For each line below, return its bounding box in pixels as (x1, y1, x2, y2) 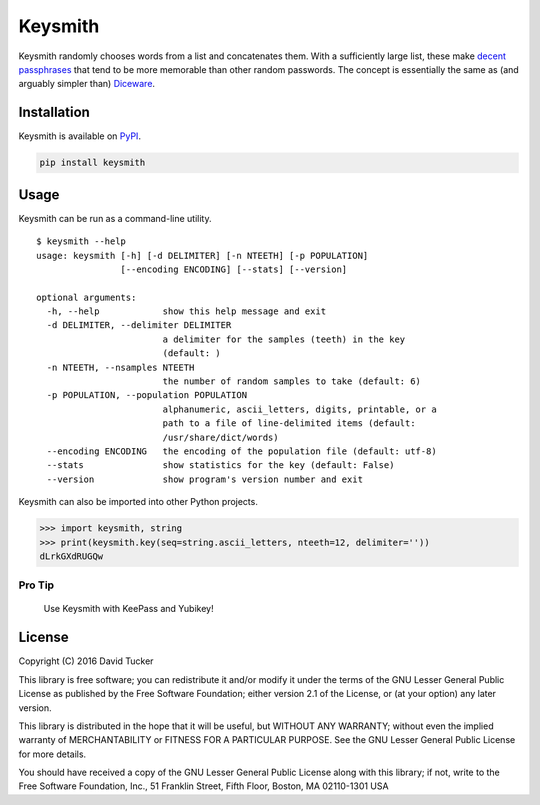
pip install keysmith (39, 157, 146, 169)
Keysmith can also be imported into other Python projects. (18, 496, 259, 508)
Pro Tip (18, 578, 55, 592)
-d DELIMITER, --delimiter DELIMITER (46, 320, 232, 331)
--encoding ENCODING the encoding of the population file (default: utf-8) (46, 445, 437, 457)
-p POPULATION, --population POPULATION (46, 390, 248, 401)
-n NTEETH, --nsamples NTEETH (46, 361, 195, 373)
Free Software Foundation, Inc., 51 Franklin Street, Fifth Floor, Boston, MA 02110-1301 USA (18, 780, 389, 792)
